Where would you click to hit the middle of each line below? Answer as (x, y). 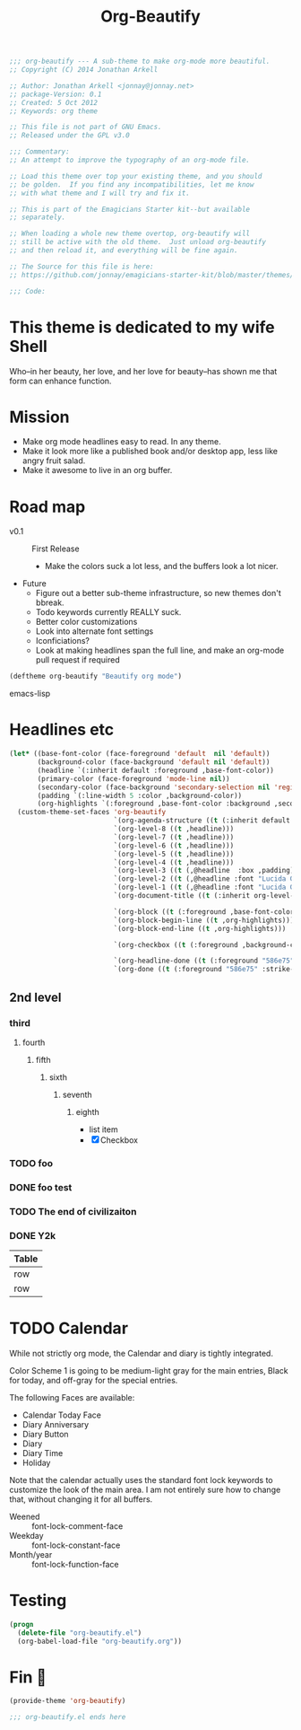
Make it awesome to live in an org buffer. (97, 470)
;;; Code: (28, 291)
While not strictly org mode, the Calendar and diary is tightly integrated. (141, 1353)
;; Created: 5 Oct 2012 (54, 102)
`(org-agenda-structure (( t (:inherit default (202, 821)
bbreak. (50, 602)
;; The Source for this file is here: (82, 267)
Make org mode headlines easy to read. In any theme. (121, 442)
